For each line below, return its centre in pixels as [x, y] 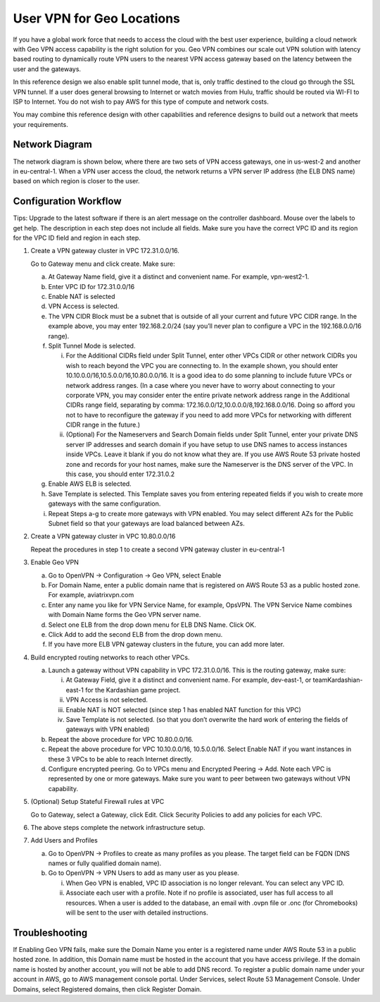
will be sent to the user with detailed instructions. [137, 912]
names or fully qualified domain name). [105, 863]
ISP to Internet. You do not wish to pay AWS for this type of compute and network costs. [141, 102]
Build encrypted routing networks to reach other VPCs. [110, 657]
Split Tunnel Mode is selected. [92, 346]
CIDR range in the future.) [103, 425]
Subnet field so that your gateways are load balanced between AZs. [147, 523]
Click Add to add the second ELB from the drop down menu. [135, 634]
